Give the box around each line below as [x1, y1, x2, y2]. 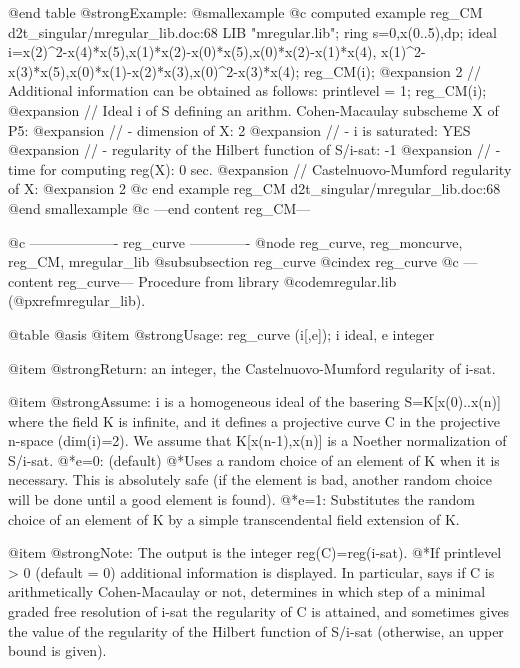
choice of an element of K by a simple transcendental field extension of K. [8, 508, 460, 529]
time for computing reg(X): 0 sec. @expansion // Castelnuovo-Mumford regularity [8, 158, 512, 179]
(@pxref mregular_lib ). [8, 290, 146, 311]
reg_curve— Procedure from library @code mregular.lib [57, 270, 397, 291]
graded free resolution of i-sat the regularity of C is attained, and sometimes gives [8, 601, 510, 622]
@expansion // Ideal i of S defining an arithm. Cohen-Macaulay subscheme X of [8, 99, 499, 120]
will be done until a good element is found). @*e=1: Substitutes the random [8, 489, 475, 510]
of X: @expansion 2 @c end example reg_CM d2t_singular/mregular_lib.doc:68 [8, 178, 501, 199]
